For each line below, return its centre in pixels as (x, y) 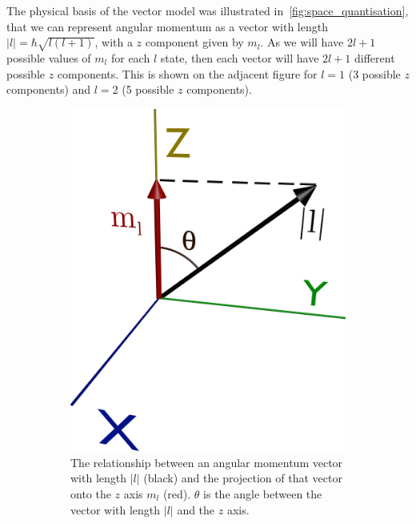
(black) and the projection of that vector (243, 478)
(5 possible (148, 89)
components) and (49, 89)
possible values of (49, 57)
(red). (177, 494)
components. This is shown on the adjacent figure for (187, 73)
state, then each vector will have (240, 57)
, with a (114, 42)
